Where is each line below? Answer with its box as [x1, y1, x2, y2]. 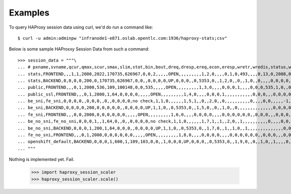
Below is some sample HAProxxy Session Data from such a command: [9, 46, 150, 52]
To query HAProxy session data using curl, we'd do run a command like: [9, 24, 153, 30]
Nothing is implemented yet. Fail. [9, 157, 75, 162]
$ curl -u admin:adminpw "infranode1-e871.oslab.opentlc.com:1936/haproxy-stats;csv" [17, 35, 227, 41]
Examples [9, 7, 49, 18]
